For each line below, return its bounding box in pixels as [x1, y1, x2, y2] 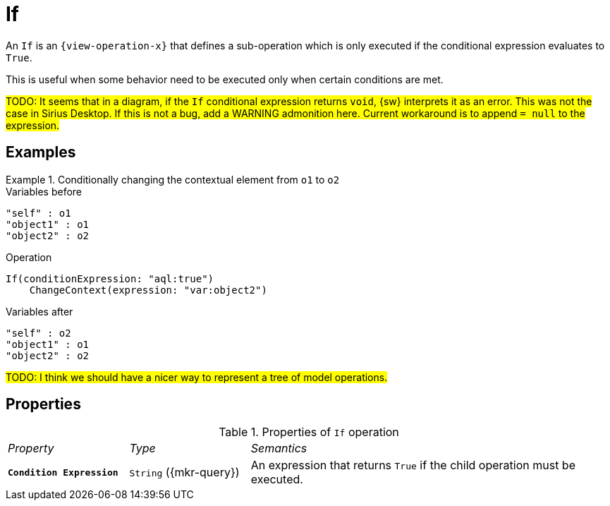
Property [8, 441, 54, 456]
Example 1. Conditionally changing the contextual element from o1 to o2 [6, 173, 340, 186]
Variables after [6, 305, 73, 318]
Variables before [6, 185, 83, 198]
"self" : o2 [6, 327, 71, 339]
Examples [6, 143, 76, 162]
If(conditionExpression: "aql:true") [6, 272, 214, 284]
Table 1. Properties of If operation [219, 425, 399, 440]
